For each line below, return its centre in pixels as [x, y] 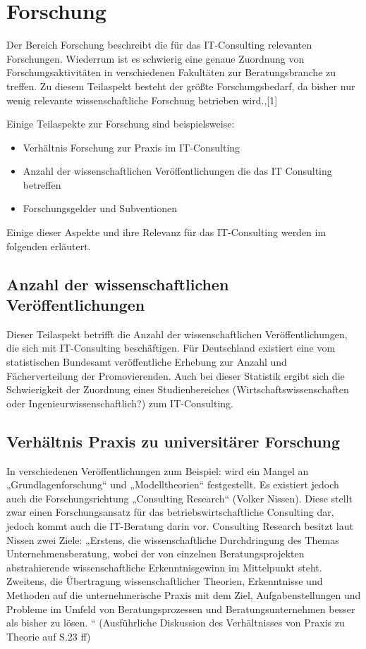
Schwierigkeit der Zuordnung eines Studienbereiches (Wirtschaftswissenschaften [178, 389]
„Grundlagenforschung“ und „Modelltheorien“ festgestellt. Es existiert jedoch [173, 484]
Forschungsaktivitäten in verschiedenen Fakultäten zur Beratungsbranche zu [171, 72]
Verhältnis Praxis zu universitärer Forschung [173, 441]
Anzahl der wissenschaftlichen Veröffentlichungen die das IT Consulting [177, 171]
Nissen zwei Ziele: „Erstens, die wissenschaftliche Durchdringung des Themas [173, 539]
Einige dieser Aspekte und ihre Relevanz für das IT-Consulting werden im [166, 232]
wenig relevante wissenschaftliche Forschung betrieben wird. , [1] [142, 100]
